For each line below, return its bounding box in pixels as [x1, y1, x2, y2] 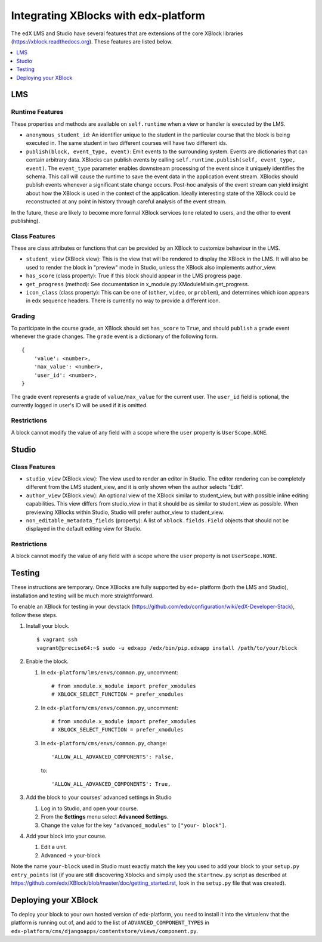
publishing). [11, 217, 41, 224]
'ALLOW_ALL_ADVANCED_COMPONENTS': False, [51, 754, 174, 760]
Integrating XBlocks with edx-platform [11, 9, 206, 22]
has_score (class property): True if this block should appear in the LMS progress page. [26, 272, 243, 280]
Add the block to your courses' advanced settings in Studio [26, 794, 172, 801]
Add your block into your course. [26, 832, 107, 839]
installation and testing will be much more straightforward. [11, 592, 154, 599]
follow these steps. [11, 611, 58, 618]
